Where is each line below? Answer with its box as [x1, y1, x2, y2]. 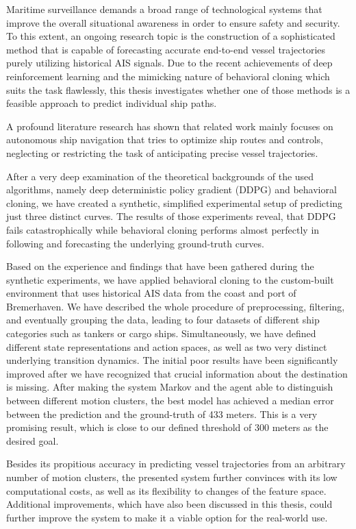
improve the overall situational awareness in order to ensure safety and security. [6, 15, 340, 29]
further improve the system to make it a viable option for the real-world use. [6, 510, 328, 524]
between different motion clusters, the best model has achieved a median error [6, 393, 334, 408]
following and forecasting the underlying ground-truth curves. [6, 236, 264, 250]
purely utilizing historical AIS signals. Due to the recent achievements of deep [6, 56, 333, 70]
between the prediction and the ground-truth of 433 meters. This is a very [6, 406, 318, 421]
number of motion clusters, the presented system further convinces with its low [6, 470, 338, 484]
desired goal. [6, 433, 59, 447]
